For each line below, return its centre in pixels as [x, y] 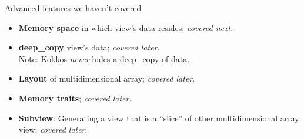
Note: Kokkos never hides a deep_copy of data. [104, 58]
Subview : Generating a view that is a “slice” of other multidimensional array [159, 118]
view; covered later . [53, 129]
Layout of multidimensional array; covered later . [107, 78]
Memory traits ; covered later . [75, 98]
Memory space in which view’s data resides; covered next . [126, 27]
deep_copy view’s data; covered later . [89, 47]
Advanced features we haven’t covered [73, 8]
